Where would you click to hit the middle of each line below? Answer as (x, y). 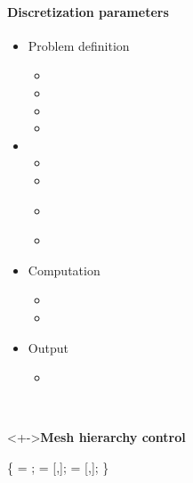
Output (48, 347)
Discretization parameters (88, 11)
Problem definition (79, 45)
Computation (64, 270)
